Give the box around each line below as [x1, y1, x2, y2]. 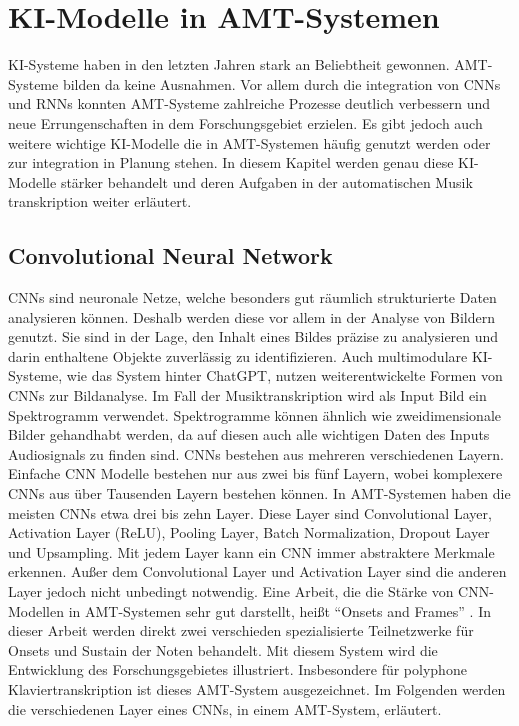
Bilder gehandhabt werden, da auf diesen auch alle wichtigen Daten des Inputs [8, 424, 490, 445]
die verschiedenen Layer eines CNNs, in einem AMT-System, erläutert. [8, 698, 442, 719]
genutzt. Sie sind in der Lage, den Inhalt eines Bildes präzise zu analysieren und [8, 326, 499, 347]
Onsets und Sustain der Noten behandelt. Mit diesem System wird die [8, 639, 438, 660]
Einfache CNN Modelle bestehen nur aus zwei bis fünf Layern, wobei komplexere [8, 463, 503, 484]
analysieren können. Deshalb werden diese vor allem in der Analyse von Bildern [8, 306, 496, 327]
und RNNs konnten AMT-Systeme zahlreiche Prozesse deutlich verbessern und [8, 93, 491, 114]
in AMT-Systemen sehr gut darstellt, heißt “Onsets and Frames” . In [68, 600, 491, 621]
